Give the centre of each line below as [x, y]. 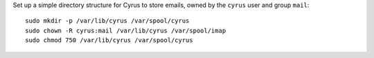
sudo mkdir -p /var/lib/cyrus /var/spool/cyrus [107, 21]
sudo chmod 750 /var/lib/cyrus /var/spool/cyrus [109, 40]
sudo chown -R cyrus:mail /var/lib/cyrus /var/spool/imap [126, 30]
